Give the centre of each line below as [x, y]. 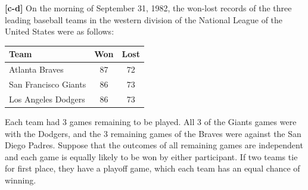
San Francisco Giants [48, 84]
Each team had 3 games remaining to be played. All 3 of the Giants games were [151, 121]
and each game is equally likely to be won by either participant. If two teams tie [151, 156]
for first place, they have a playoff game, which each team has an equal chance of [153, 168]
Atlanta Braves [36, 69]
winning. [21, 180]
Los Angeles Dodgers [47, 99]
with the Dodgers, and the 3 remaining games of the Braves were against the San [153, 133]
